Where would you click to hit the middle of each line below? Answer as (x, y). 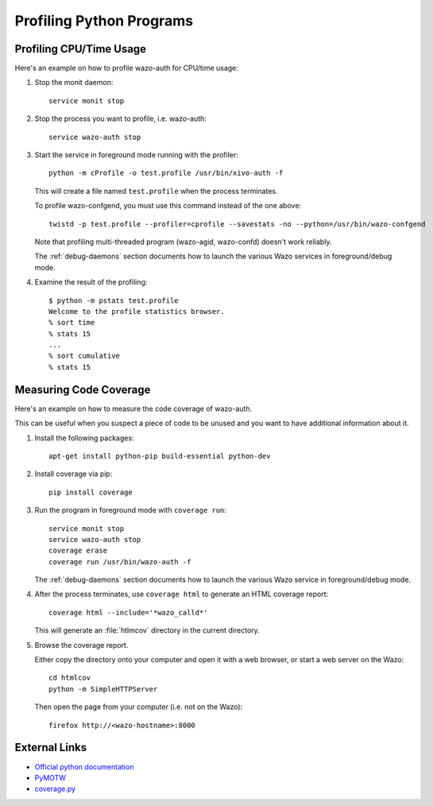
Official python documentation (84, 766)
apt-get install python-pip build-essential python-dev (160, 456)
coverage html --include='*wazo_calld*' (128, 612)
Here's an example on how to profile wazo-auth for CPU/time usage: (126, 68)
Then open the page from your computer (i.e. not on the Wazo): (139, 707)
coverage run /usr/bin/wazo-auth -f (120, 562)
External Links (51, 748)
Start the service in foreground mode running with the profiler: (136, 155)
